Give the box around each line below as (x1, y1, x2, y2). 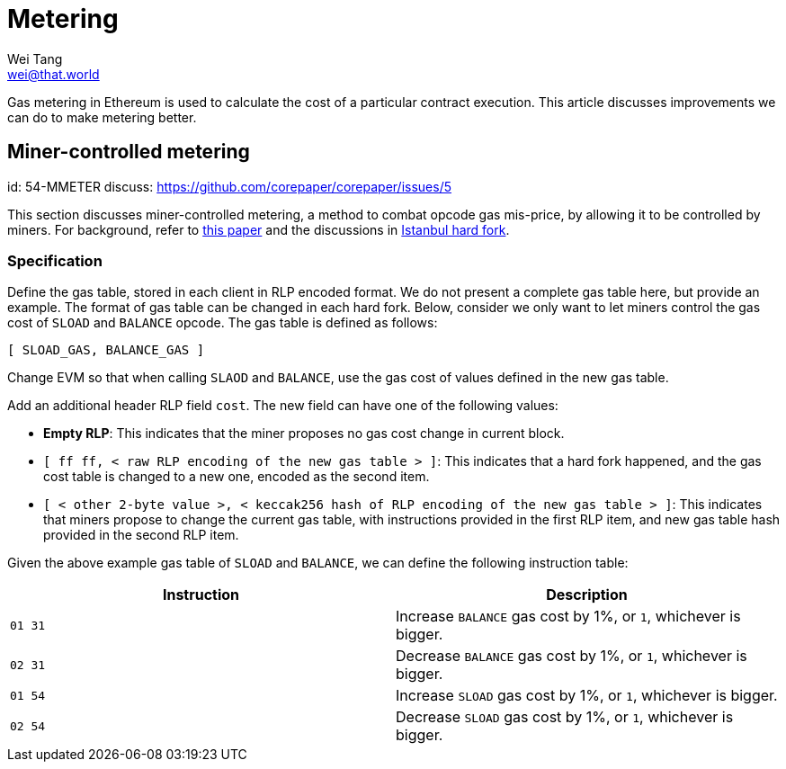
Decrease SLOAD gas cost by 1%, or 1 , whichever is (396, 708, 734, 727)
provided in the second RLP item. (43, 527, 239, 543)
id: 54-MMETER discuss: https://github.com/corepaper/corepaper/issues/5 (7, 178, 451, 194)
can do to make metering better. (7, 109, 197, 125)
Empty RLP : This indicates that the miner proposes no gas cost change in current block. (43, 425, 565, 442)
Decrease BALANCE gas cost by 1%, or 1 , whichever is (396, 647, 747, 666)
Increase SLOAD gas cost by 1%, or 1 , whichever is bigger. (396, 686, 778, 705)
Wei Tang (7, 50, 63, 67)
